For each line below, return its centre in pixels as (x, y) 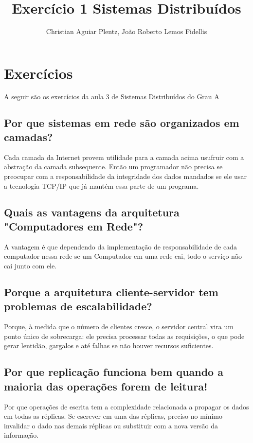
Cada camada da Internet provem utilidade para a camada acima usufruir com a (124, 157)
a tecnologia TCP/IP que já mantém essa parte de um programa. (101, 186)
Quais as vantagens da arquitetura (92, 212)
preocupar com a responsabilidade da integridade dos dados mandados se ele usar (125, 176)
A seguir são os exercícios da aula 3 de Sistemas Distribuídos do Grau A (112, 96)
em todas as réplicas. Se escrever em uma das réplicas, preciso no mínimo (113, 416)
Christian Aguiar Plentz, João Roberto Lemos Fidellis (126, 31)
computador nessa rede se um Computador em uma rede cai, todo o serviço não (123, 256)
